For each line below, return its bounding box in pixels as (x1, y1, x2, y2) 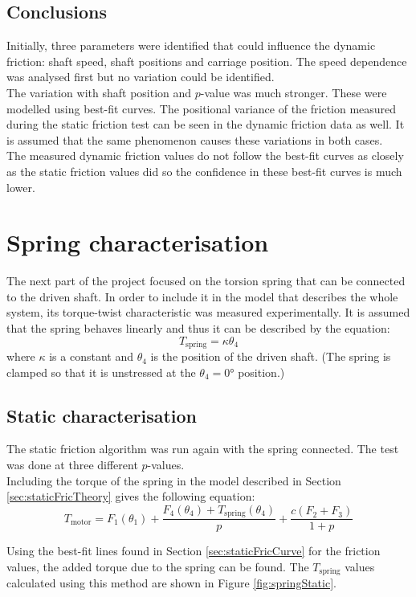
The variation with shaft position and (6, 84, 192, 100)
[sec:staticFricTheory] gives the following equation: (6, 488, 255, 505)
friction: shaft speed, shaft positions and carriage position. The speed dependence (6, 52, 407, 69)
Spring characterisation (6, 226, 269, 259)
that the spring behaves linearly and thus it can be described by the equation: (6, 320, 390, 337)
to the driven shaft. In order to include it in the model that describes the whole (6, 288, 398, 305)
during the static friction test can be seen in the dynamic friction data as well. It (6, 116, 405, 133)
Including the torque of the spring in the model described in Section (6, 472, 341, 489)
